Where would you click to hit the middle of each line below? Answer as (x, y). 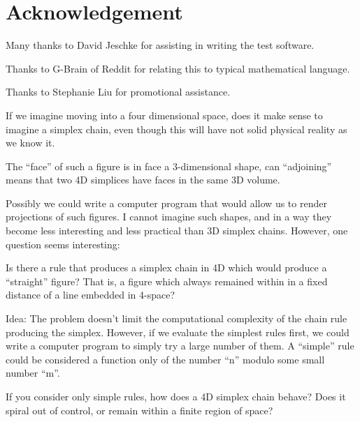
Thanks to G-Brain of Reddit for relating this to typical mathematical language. (178, 68)
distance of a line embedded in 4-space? (91, 295)
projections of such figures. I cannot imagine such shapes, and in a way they (169, 217)
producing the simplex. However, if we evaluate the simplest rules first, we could (178, 332)
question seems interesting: (63, 244)
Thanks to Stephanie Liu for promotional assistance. (118, 92)
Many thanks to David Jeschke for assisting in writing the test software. (160, 45)
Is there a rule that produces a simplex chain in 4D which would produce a (166, 267)
